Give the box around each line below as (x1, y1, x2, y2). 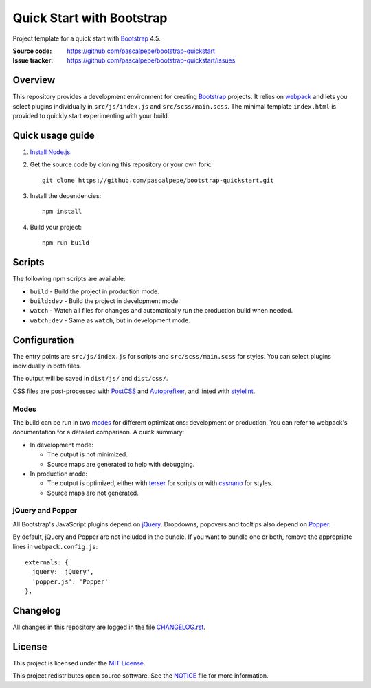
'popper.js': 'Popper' (32, 577, 109, 586)
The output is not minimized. (47, 450, 128, 458)
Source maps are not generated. (47, 489, 139, 497)
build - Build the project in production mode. (30, 287, 159, 296)
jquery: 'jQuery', (32, 568, 94, 576)
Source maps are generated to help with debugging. (47, 460, 195, 468)
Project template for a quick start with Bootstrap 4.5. (12, 34, 161, 43)
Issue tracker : (12, 56, 54, 65)
